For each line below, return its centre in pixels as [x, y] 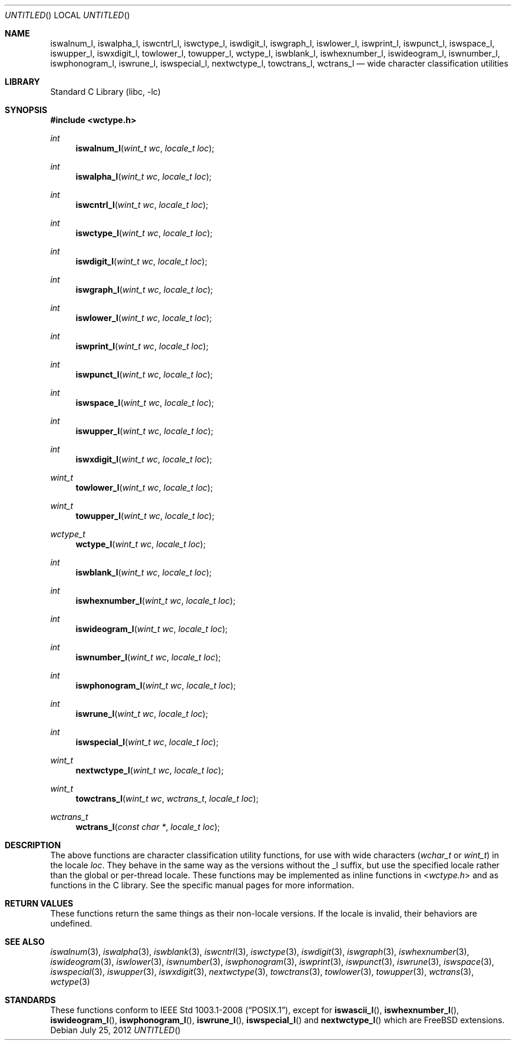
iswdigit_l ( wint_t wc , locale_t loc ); [141, 261]
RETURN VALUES [39, 903]
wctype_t [68, 534]
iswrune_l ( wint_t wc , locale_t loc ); [142, 714]
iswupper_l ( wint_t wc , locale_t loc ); [145, 431]
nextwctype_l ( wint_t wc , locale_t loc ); [150, 770]
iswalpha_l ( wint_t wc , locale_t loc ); [144, 176]
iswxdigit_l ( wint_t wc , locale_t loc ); [144, 459]
